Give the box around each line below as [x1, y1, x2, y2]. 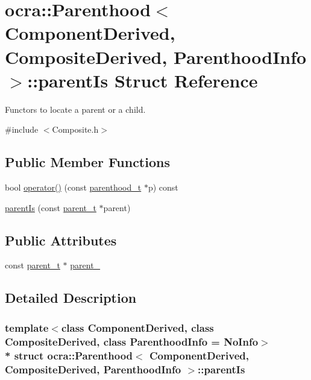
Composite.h [52, 123, 99, 136]
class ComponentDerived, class [61, 320, 214, 335]
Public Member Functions [5, 153, 170, 171]
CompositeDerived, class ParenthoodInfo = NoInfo [5, 334, 259, 349]
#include [5, 123, 39, 136]
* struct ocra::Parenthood [5, 347, 133, 363]
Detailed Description [5, 288, 137, 307]
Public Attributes [5, 230, 117, 249]
